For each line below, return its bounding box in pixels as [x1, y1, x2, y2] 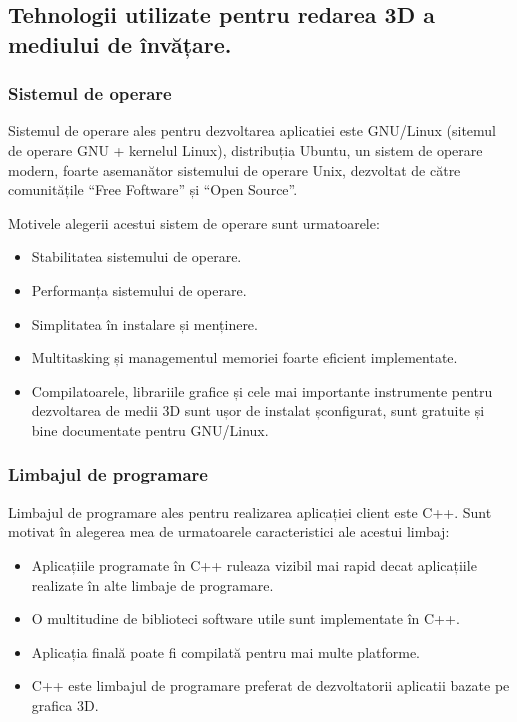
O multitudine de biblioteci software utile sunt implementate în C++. [31, 608, 460, 629]
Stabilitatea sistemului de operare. [31, 246, 242, 267]
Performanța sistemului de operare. [31, 279, 247, 300]
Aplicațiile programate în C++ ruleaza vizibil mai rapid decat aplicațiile [31, 554, 477, 575]
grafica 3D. [31, 694, 99, 715]
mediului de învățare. [8, 28, 232, 59]
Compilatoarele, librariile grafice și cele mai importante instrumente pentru [31, 380, 493, 401]
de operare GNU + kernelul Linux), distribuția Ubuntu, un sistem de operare [8, 139, 483, 160]
